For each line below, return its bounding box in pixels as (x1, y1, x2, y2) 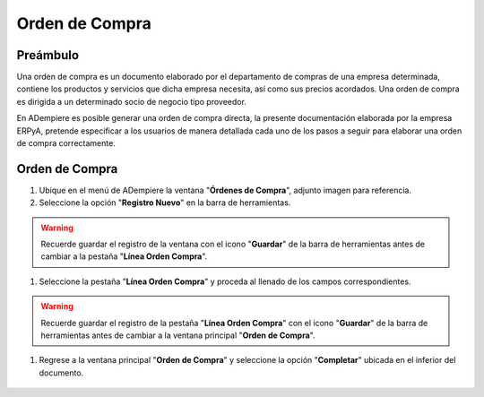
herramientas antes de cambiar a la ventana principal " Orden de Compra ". (40, 330, 315, 341)
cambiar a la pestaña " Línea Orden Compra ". (40, 251, 208, 262)
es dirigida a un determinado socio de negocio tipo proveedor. (16, 96, 246, 107)
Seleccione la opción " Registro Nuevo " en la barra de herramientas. (39, 197, 291, 208)
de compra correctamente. (16, 138, 116, 149)
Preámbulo (16, 47, 80, 63)
